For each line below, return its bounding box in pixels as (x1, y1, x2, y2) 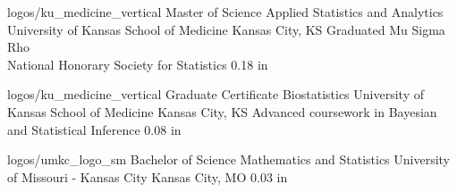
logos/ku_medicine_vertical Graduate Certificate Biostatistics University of (7, 85, 424, 104)
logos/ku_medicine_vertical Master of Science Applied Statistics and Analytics (7, 3, 444, 21)
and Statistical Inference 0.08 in (7, 120, 182, 138)
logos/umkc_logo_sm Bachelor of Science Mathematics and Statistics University (7, 150, 451, 169)
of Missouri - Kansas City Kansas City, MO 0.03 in (7, 167, 288, 186)
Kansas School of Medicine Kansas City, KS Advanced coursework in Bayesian (7, 102, 437, 121)
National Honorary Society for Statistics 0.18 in (7, 54, 268, 73)
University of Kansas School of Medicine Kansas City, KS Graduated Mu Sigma (7, 20, 445, 38)
